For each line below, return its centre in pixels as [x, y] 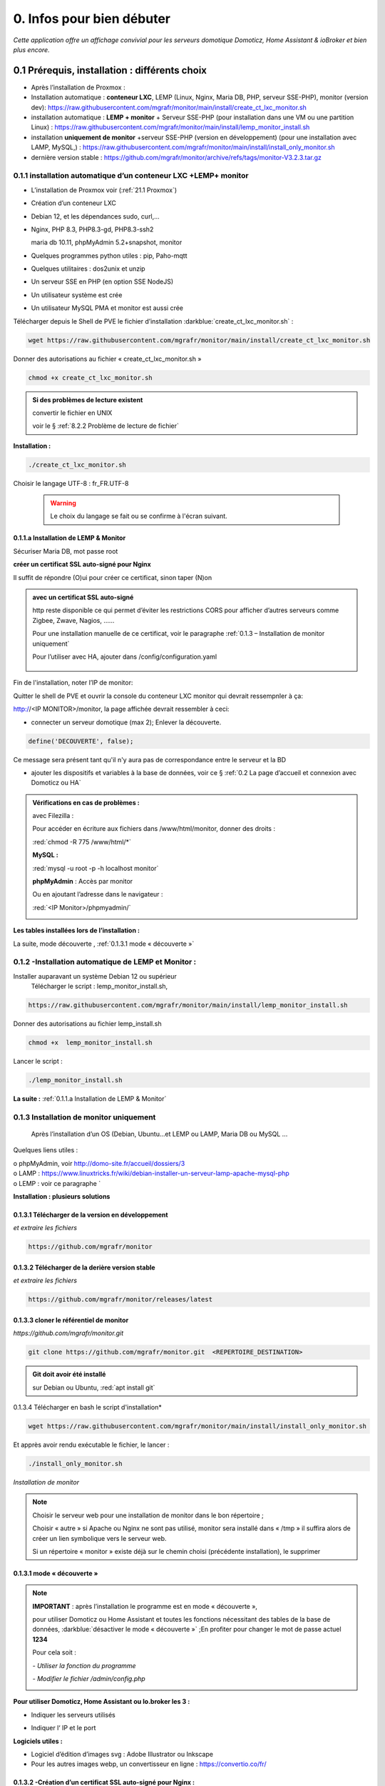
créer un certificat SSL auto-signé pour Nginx [82, 564]
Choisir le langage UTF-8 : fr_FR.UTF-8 [71, 483]
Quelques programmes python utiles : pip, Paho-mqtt [109, 255]
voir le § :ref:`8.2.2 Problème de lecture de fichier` [106, 426]
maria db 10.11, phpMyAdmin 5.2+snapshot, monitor [107, 242]
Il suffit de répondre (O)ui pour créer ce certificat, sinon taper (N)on [113, 577]
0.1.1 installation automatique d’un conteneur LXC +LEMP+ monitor [131, 176]
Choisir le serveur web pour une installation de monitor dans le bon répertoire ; [148, 1515]
